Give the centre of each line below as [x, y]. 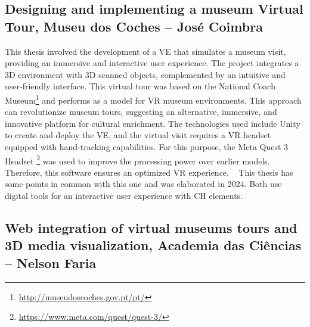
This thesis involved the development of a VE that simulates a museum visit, [145, 51]
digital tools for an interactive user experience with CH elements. [124, 196]
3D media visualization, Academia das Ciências [153, 245]
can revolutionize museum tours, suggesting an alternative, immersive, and [141, 112]
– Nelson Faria [51, 262]
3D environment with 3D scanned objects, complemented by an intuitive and [145, 74]
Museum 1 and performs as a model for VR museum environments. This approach [153, 99]
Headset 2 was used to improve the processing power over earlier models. [137, 160]
